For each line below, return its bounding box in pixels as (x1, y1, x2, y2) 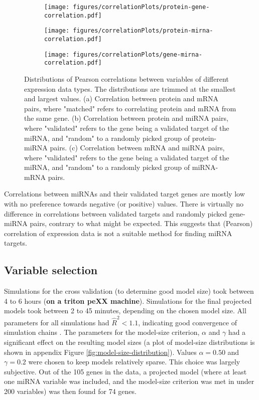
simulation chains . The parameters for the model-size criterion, (4, 327, 200, 337)
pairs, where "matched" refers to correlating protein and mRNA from (24, 103, 236, 113)
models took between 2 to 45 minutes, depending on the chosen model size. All (4, 305, 246, 316)
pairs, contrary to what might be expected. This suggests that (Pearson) (30, 218, 253, 229)
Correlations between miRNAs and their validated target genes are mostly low (4, 188, 245, 199)
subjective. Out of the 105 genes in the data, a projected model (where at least (4, 366, 247, 376)
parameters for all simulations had (4, 317, 109, 327)
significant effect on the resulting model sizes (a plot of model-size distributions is (4, 336, 255, 347)
